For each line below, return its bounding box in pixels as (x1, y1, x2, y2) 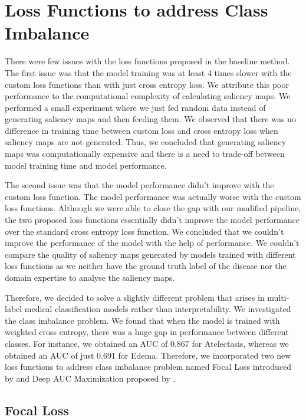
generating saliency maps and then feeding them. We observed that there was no (5, 113, 296, 125)
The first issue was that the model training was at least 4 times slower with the (5, 66, 292, 78)
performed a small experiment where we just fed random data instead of (5, 101, 266, 113)
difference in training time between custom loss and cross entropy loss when (5, 124, 278, 136)
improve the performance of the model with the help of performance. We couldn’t (5, 237, 300, 249)
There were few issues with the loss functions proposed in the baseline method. (5, 55, 290, 67)
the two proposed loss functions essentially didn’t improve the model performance (5, 214, 300, 226)
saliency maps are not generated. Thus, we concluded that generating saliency (5, 136, 287, 148)
